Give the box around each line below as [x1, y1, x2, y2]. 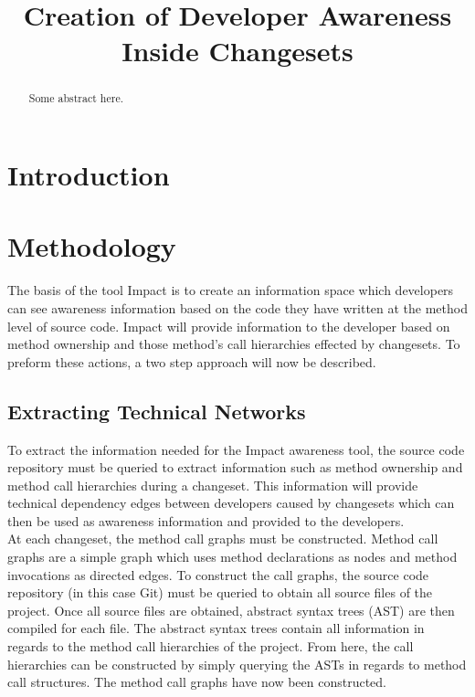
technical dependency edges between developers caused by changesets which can [7, 493, 455, 512]
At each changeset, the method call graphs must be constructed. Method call [7, 529, 438, 548]
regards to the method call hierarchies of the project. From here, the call [7, 637, 414, 656]
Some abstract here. [28, 90, 123, 106]
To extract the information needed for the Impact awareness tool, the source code [7, 439, 465, 459]
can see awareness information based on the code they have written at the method [7, 298, 468, 317]
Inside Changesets [121, 32, 354, 69]
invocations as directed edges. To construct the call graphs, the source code [7, 565, 429, 584]
